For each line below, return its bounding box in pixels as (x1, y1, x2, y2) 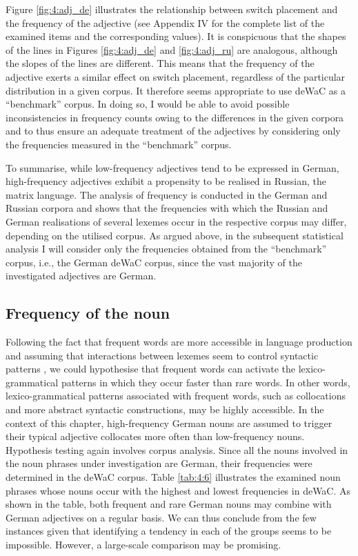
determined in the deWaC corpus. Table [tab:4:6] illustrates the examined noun (6, 470, 341, 484)
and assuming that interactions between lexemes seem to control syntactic (6, 348, 319, 362)
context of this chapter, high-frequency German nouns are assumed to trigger (6, 415, 332, 430)
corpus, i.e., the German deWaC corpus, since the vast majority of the (6, 255, 302, 269)
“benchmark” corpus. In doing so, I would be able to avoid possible (6, 97, 290, 111)
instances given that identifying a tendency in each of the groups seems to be (6, 524, 332, 538)
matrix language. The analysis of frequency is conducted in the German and (6, 187, 328, 201)
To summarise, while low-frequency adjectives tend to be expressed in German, (6, 160, 339, 175)
